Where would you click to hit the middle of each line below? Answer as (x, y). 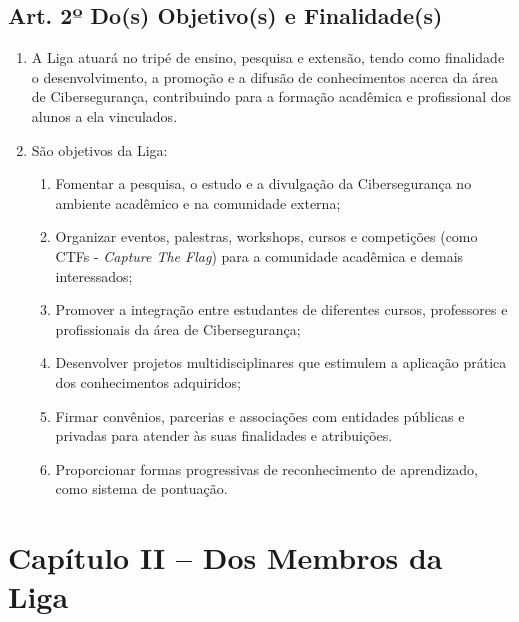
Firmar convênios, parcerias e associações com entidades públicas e (260, 415)
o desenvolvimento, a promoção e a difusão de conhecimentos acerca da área (264, 76)
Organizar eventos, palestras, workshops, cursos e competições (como (266, 236)
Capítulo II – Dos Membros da (225, 557)
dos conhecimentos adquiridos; (148, 381)
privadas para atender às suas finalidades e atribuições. (224, 435)
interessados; (94, 275)
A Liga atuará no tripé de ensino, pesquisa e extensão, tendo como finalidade (268, 57)
